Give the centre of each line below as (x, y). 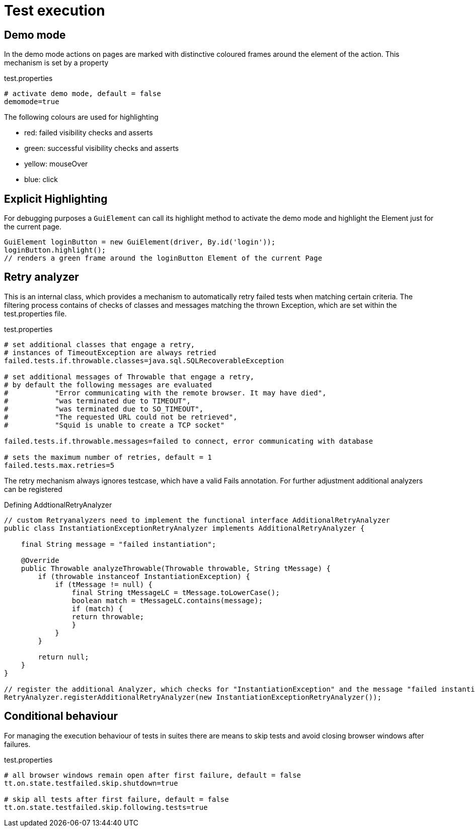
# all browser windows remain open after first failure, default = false (153, 775)
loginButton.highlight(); (55, 250)
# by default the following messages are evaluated (108, 385)
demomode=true (32, 102)
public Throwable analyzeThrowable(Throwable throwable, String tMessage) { (176, 568)
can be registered (33, 489)
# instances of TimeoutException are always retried (110, 352)
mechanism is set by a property (56, 63)
